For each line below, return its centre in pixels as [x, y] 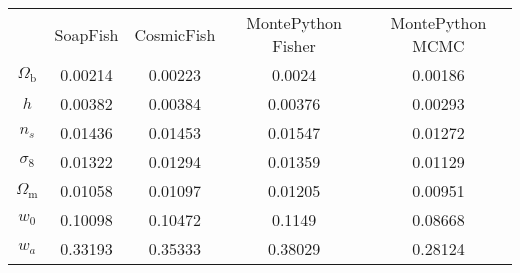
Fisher [294, 45]
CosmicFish [175, 34]
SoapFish [86, 34]
